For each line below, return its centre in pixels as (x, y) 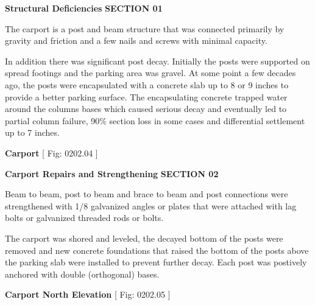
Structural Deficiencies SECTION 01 (84, 8)
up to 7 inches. (32, 132)
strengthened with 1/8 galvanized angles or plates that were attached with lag (151, 205)
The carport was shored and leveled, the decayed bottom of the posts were (144, 238)
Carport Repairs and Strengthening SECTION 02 (112, 173)
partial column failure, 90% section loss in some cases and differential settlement (155, 120)
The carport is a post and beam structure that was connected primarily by (145, 28)
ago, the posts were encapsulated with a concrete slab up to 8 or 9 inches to (147, 84)
